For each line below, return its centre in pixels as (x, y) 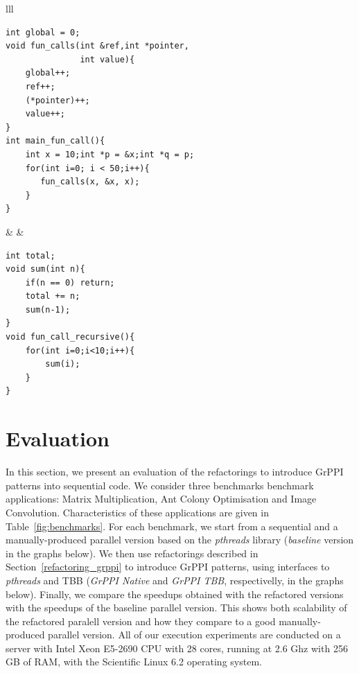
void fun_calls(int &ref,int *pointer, (97, 46)
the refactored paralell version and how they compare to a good (141, 621)
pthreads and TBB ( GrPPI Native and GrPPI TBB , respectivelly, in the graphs (175, 580)
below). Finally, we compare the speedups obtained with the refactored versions (175, 594)
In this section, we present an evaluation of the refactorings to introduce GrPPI (175, 472)
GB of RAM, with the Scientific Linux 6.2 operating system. (134, 662)
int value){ (107, 59)
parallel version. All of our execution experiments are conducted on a (194, 635)
